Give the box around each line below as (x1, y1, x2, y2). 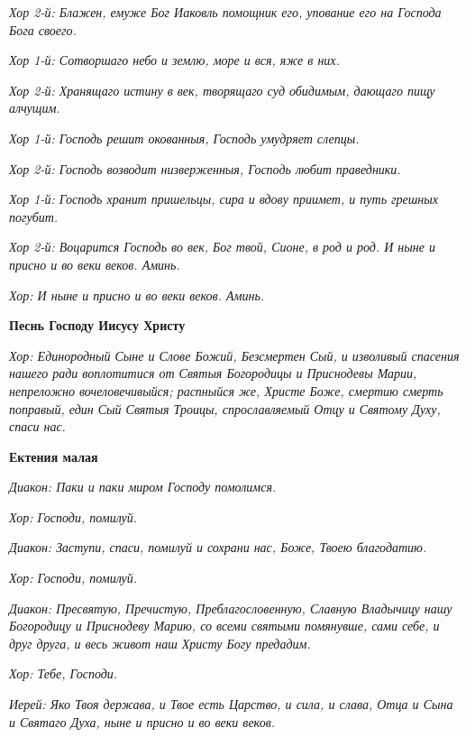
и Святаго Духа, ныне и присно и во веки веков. (9, 712, 276, 731)
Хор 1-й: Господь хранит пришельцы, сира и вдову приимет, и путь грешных (9, 189, 438, 208)
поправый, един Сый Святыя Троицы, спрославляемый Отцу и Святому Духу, (9, 399, 441, 418)
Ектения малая (9, 447, 98, 465)
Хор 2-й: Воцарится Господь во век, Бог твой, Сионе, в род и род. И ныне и (9, 237, 435, 256)
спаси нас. (9, 417, 66, 436)
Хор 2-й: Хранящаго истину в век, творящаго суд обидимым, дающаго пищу (9, 80, 435, 99)
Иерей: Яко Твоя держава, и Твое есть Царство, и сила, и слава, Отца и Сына (9, 695, 453, 714)
